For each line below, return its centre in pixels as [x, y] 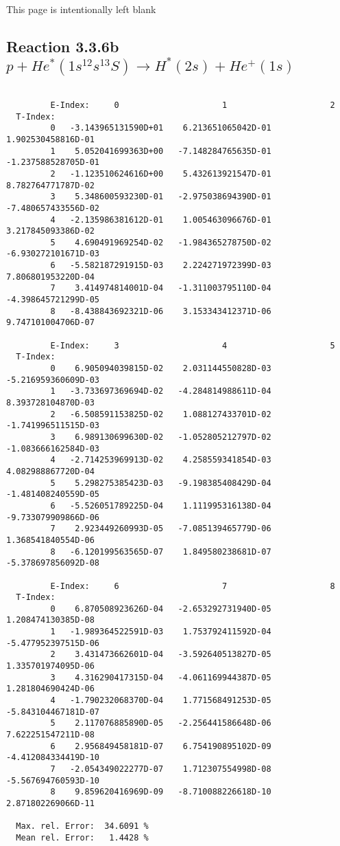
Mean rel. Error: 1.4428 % [82, 837]
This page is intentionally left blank [81, 9]
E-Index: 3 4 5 [193, 345]
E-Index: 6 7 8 [193, 586]
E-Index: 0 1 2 [193, 105]
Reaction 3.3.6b [63, 46]
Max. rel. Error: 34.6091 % [82, 826]
